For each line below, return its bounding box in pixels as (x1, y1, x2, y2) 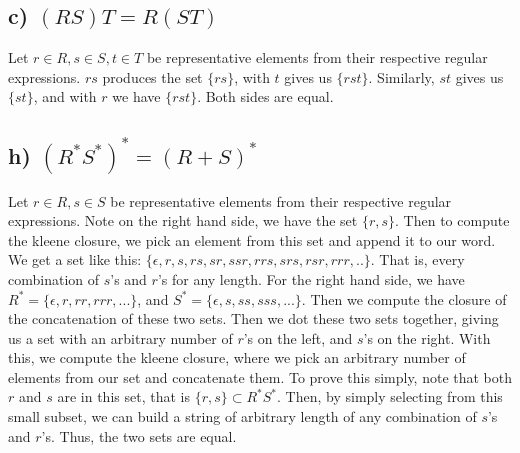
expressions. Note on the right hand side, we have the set (8, 210, 358, 231)
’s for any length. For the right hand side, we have (157, 268, 465, 289)
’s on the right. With (363, 327, 491, 348)
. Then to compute (395, 210, 510, 231)
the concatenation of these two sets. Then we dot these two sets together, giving (8, 308, 499, 329)
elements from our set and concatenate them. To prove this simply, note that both (8, 366, 513, 387)
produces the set (102, 66, 203, 87)
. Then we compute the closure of (301, 288, 507, 309)
